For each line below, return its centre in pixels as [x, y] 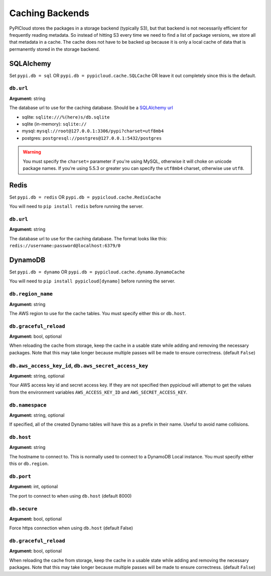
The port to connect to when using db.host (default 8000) [71, 496]
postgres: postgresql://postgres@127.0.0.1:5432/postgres [92, 138]
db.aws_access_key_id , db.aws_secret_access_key [79, 365]
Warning [32, 152]
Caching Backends [49, 13]
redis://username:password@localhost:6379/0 [65, 246]
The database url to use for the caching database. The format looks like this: [88, 238]
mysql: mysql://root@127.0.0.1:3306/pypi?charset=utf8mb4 [93, 131]
